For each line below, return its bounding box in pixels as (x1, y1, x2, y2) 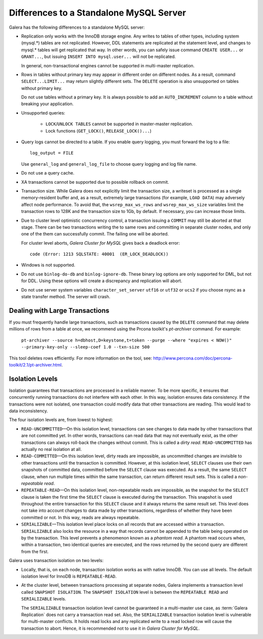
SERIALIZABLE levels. (21, 596, 66, 602)
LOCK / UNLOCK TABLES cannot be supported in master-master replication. (45, 121, 193, 127)
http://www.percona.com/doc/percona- (153, 355, 233, 361)
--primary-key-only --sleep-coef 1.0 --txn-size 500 (21, 344, 150, 350)
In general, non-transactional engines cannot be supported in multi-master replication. (21, 62, 195, 68)
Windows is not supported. (21, 262, 75, 268)
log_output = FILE (30, 150, 74, 156)
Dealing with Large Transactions (9, 306, 110, 314)
